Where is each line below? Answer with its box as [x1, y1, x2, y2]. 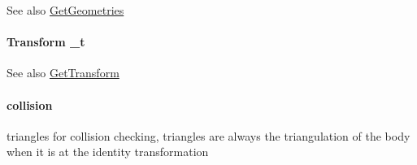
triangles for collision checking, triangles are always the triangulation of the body [7, 127, 410, 144]
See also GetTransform [7, 64, 119, 81]
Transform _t [7, 33, 85, 50]
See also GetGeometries [7, 2, 124, 18]
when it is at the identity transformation [7, 143, 209, 160]
